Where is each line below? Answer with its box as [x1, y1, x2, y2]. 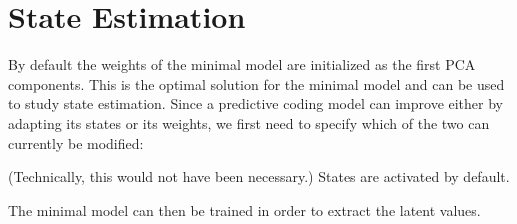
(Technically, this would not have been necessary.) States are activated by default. [8, 166, 510, 187]
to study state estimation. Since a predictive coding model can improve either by [8, 93, 503, 114]
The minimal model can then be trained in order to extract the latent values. [8, 199, 481, 220]
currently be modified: [8, 132, 144, 153]
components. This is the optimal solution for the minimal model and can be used [8, 73, 505, 94]
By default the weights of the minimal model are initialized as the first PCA [8, 54, 476, 75]
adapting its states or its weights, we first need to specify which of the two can [8, 112, 490, 133]
